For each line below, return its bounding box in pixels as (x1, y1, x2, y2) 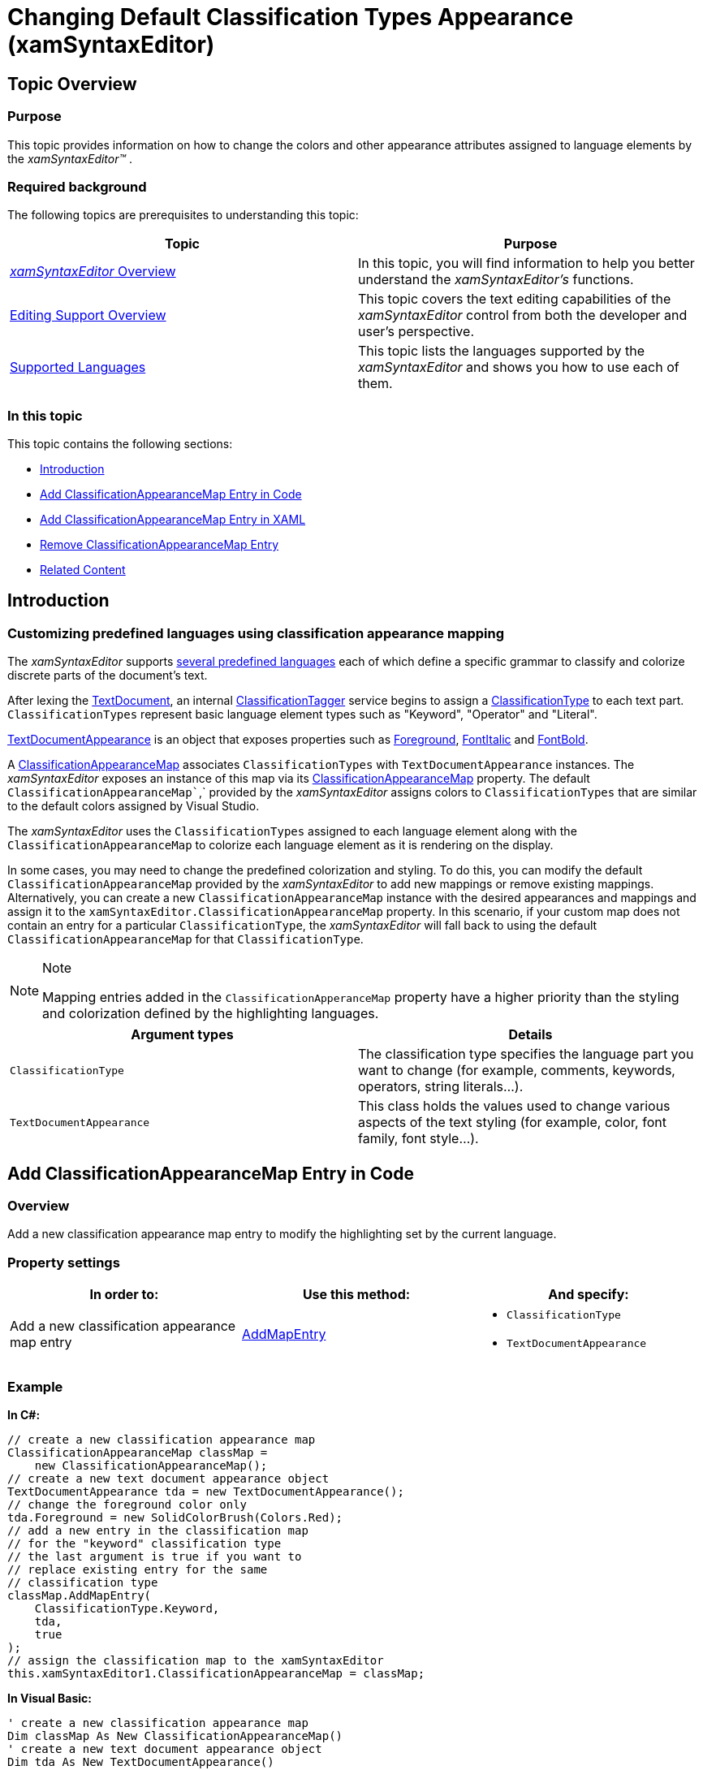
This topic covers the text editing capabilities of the (358, 291, 671, 308)
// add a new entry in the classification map (7, 1523, 308, 1537)
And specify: (548, 1286, 629, 1303)
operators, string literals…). (358, 1078, 524, 1095)
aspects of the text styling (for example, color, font (358, 1114, 666, 1131)
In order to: (89, 1286, 159, 1303)
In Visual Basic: (7, 1690, 92, 1705)
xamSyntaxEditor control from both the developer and (358, 307, 688, 324)
